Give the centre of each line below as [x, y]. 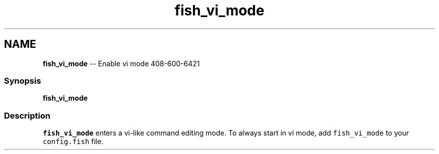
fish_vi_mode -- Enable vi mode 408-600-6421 [121, 63]
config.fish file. [73, 142]
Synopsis [23, 80]
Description [27, 115]
